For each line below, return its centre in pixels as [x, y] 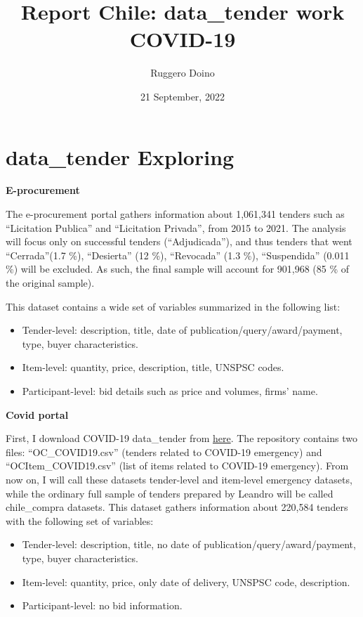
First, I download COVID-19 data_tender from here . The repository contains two [181, 438]
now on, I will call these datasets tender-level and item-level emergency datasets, [179, 479]
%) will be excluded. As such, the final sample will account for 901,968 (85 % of [178, 269]
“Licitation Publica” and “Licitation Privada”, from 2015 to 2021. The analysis [176, 227]
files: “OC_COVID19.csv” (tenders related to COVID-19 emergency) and [164, 452]
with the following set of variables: [80, 520]
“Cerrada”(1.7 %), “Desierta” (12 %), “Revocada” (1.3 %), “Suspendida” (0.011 [178, 255]
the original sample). [50, 282]
